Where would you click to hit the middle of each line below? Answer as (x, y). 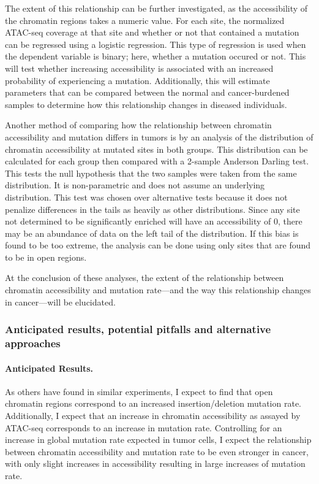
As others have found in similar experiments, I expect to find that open (139, 391)
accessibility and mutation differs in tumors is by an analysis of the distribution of (159, 136)
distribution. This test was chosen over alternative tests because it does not (146, 197)
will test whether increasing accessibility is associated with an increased (139, 68)
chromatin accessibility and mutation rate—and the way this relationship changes (158, 290)
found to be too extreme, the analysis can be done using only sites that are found (158, 245)
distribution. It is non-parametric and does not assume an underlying (135, 185)
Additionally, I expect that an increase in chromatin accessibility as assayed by (153, 415)
